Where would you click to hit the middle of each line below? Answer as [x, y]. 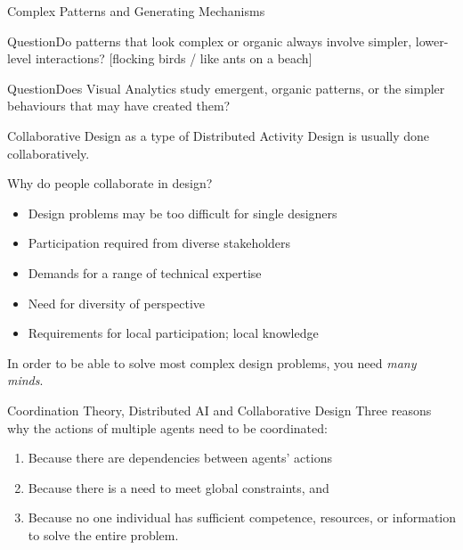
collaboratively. [49, 153]
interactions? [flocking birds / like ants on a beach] [174, 58]
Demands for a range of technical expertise [145, 272]
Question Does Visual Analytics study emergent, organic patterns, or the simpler [226, 88]
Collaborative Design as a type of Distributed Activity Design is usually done [219, 135]
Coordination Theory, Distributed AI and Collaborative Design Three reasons [219, 410]
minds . [25, 380]
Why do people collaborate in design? [110, 183]
